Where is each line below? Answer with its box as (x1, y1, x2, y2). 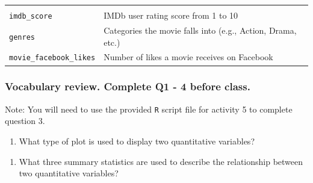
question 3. (5, 114, 45, 127)
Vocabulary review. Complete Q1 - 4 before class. (5, 79, 250, 94)
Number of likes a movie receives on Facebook (104, 51, 273, 63)
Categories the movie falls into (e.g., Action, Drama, (104, 23, 297, 36)
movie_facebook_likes (9, 54, 96, 63)
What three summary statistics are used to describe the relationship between (19, 155, 303, 167)
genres (9, 33, 35, 42)
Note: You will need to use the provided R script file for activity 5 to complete (5, 102, 293, 115)
